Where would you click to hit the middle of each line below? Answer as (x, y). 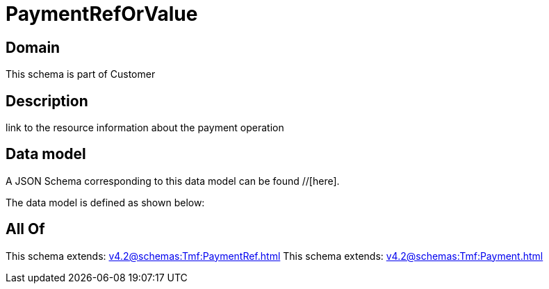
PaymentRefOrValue (102, 14)
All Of (25, 229)
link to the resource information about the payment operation (145, 128)
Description (47, 101)
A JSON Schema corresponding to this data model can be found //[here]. (173, 181)
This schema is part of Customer (81, 74)
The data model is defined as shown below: (105, 202)
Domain (33, 47)
